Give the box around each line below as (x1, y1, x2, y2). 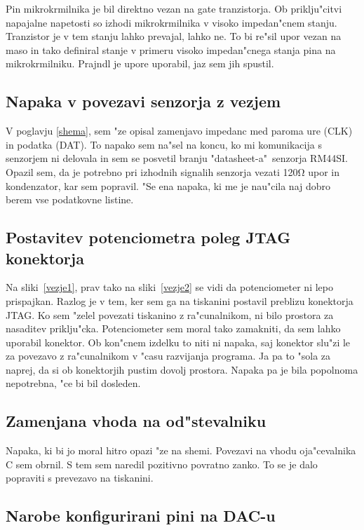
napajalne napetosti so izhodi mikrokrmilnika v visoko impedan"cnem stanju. (6, 15, 337, 29)
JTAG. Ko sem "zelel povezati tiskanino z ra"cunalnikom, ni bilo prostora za (6, 307, 334, 322)
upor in (308, 164, 340, 179)
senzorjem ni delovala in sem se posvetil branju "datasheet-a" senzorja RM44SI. (6, 151, 348, 165)
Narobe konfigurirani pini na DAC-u (6, 505, 276, 526)
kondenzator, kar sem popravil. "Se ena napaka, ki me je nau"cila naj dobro (6, 178, 331, 193)
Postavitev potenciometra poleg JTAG (6, 226, 291, 248)
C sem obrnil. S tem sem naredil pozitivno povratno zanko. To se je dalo (6, 456, 318, 471)
